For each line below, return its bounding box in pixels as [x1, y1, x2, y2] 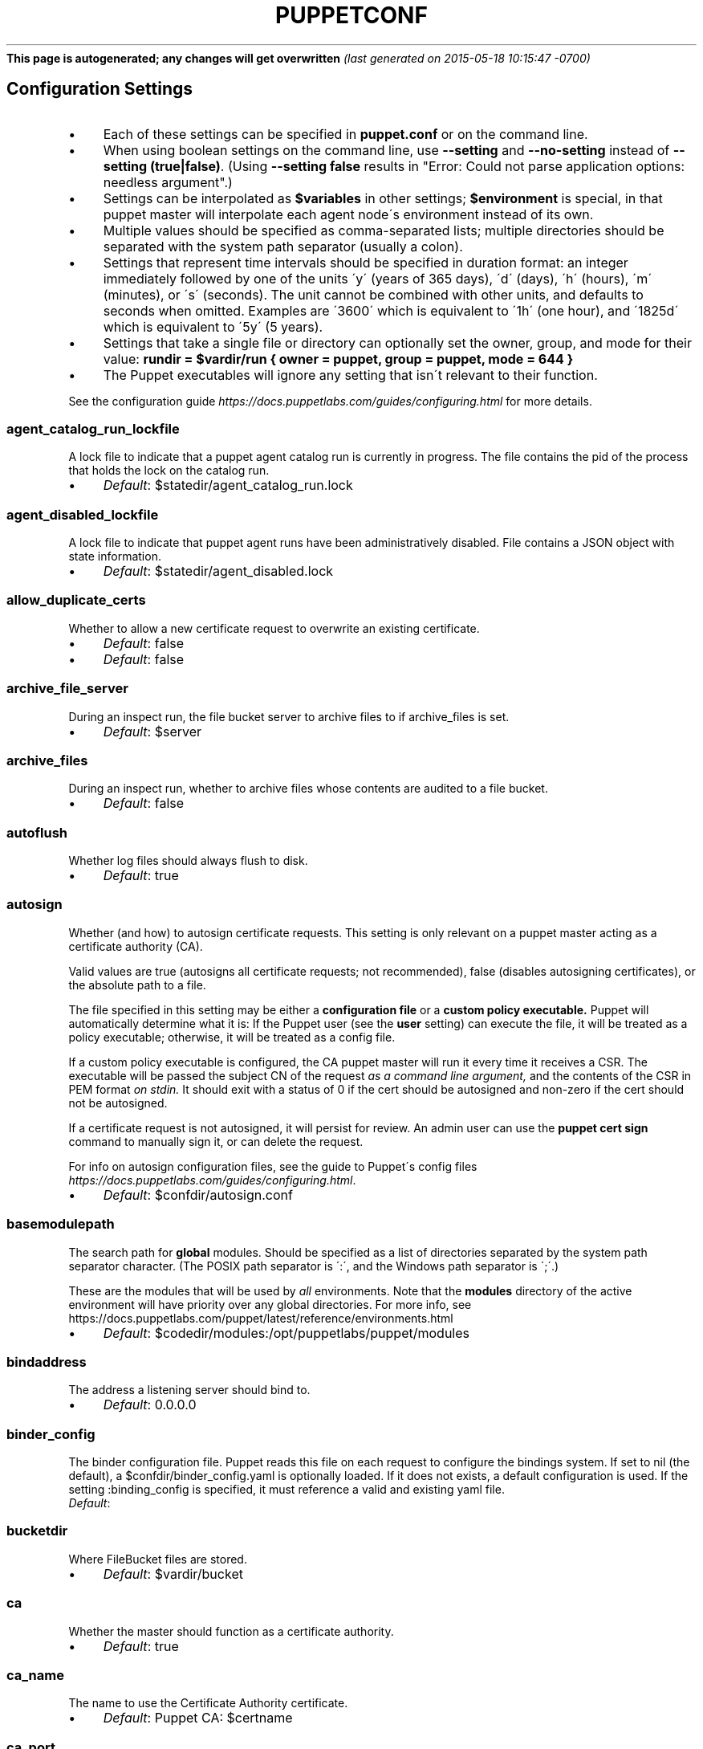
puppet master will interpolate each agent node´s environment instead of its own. [103, 206, 594, 222]
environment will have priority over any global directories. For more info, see [68, 1297, 472, 1311]
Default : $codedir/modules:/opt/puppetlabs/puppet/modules [103, 1324, 470, 1341]
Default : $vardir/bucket [103, 1565, 243, 1582]
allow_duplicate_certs [6, 592, 146, 609]
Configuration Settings [6, 79, 193, 100]
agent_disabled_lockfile [6, 506, 159, 523]
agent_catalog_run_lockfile [6, 420, 180, 437]
